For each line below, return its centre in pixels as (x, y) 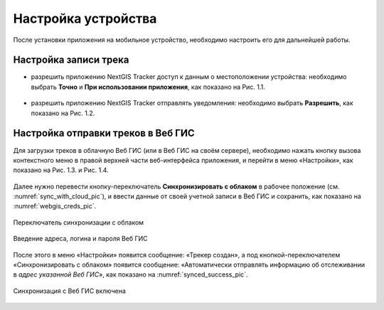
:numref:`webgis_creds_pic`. (54, 206)
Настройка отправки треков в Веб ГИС (104, 133)
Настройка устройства (85, 18)
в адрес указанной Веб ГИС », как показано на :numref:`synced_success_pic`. (130, 274)
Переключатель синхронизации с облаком (79, 222)
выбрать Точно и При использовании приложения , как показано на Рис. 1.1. (148, 87)
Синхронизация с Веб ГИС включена (69, 291)
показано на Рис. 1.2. (63, 113)
